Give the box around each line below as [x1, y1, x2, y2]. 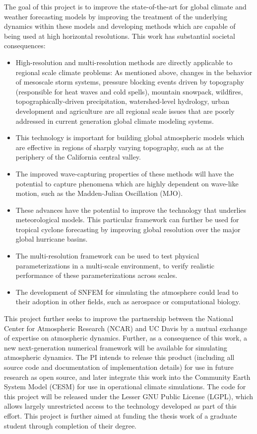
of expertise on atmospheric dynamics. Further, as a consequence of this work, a [4, 333, 248, 343]
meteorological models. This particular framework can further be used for [15, 214, 239, 225]
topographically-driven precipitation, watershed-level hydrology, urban [15, 96, 229, 106]
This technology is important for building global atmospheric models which [15, 132, 245, 143]
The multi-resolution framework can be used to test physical [15, 251, 199, 261]
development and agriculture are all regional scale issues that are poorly [15, 105, 235, 116]
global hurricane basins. [15, 234, 88, 244]
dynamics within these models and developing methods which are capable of [4, 21, 236, 31]
